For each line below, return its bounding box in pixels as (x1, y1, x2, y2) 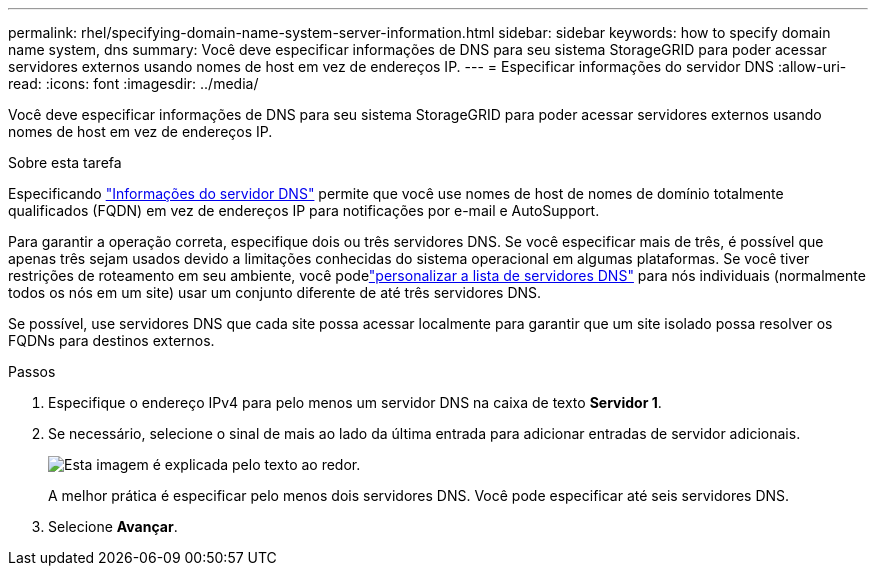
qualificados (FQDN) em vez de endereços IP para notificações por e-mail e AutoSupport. (8, 202, 600, 219)
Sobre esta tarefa (8, 154, 122, 171)
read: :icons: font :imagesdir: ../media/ (8, 75, 259, 92)
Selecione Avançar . (48, 518, 178, 535)
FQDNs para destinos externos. (8, 332, 215, 349)
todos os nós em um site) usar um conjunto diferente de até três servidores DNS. (8, 284, 542, 301)
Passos (8, 363, 56, 380)
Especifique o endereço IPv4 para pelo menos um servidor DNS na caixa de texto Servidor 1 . (48, 394, 662, 411)
